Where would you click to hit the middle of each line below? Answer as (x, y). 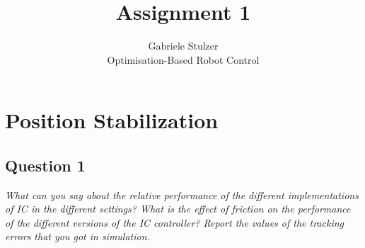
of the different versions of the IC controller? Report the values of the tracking (175, 222)
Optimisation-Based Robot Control (183, 59)
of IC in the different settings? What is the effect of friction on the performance (178, 209)
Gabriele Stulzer (183, 46)
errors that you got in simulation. (77, 236)
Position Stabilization (112, 120)
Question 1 (45, 165)
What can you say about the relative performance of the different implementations (182, 195)
